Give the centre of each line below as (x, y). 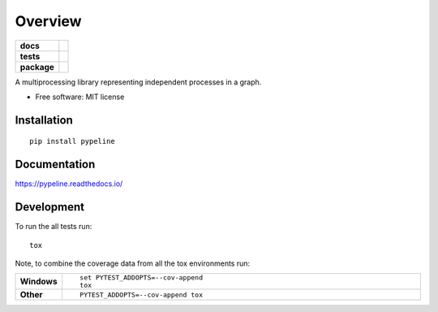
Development (50, 207)
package (37, 67)
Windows (39, 282)
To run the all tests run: (54, 227)
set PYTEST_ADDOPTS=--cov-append (141, 277)
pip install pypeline (72, 141)
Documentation (55, 165)
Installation (44, 120)
